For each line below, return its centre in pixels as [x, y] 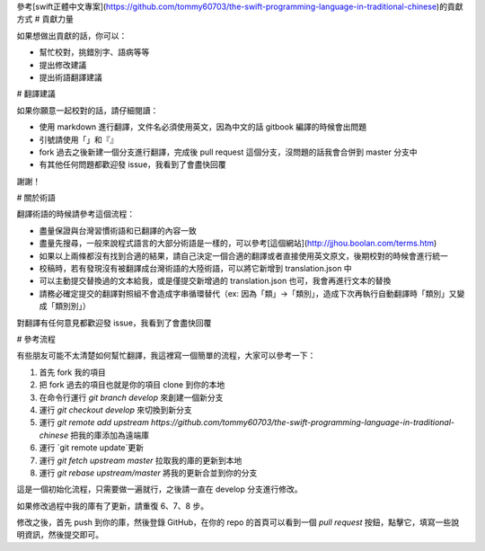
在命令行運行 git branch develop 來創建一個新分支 [131, 397]
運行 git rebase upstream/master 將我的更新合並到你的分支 [148, 473]
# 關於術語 [36, 198]
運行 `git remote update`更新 [91, 448]
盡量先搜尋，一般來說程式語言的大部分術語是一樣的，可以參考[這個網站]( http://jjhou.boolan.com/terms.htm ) [238, 244]
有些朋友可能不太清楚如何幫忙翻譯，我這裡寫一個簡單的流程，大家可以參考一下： [166, 356]
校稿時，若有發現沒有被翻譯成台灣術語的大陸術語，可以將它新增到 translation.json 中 [195, 269]
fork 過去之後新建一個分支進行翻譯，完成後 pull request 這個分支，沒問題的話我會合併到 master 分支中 [228, 152]
